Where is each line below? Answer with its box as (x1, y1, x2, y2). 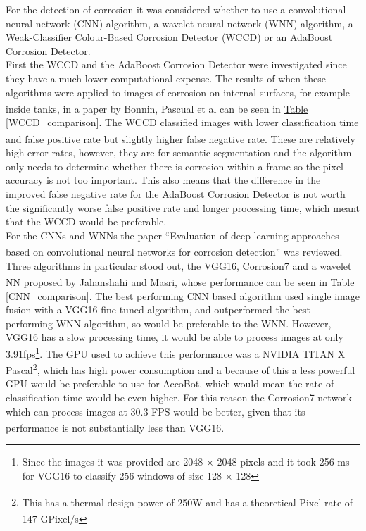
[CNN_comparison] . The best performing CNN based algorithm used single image (6, 288, 360, 303)
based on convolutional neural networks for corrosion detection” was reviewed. (6, 244, 343, 259)
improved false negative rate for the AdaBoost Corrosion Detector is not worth (6, 187, 346, 201)
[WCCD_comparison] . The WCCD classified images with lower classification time (6, 115, 359, 130)
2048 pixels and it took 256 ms (217, 454, 350, 469)
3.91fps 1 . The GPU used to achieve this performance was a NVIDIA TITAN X (6, 344, 346, 361)
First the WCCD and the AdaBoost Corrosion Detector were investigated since (6, 57, 347, 72)
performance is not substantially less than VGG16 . (6, 420, 225, 435)
